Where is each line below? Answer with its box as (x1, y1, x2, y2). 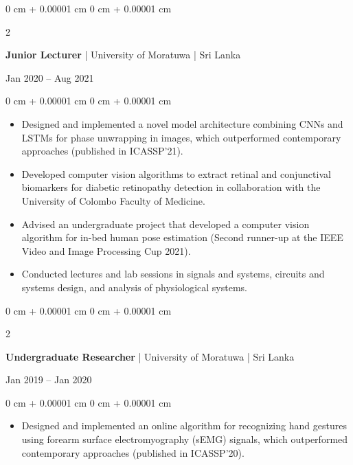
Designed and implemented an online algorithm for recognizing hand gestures (21, 418, 347, 433)
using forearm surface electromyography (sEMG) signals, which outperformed (21, 432, 348, 446)
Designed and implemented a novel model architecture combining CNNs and (21, 116, 343, 131)
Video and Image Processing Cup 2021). (21, 243, 191, 258)
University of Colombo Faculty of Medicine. (21, 193, 205, 207)
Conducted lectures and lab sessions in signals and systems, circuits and (21, 266, 325, 281)
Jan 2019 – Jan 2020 (5, 372, 92, 387)
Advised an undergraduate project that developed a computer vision (21, 216, 310, 231)
